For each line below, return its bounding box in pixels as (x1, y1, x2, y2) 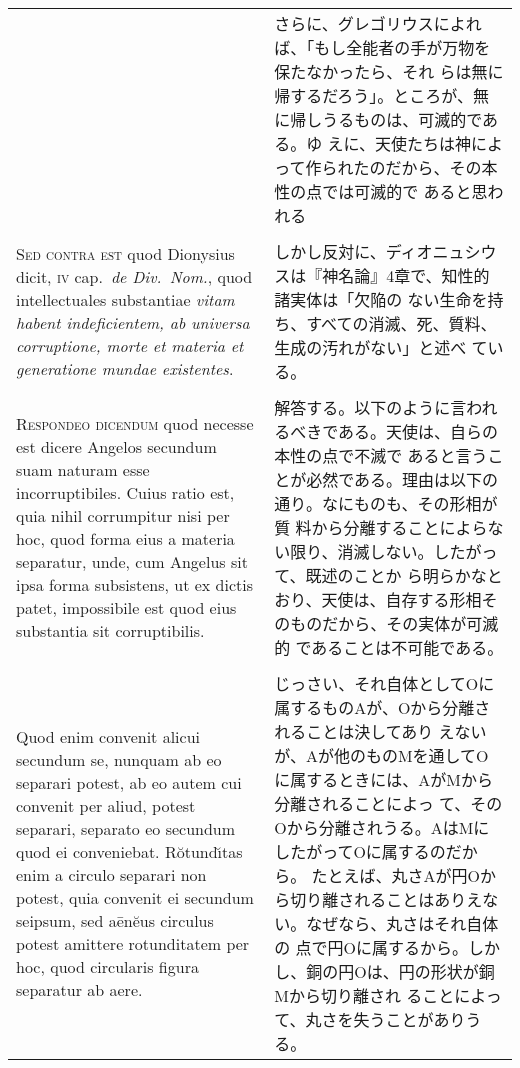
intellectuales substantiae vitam (16, 288, 235, 311)
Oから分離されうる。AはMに (274, 816, 490, 839)
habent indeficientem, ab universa (16, 311, 250, 334)
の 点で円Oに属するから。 (274, 936, 468, 959)
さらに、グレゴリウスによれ (274, 12, 482, 35)
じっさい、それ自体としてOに (274, 672, 495, 695)
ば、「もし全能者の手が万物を (274, 36, 491, 59)
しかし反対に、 (274, 240, 386, 263)
